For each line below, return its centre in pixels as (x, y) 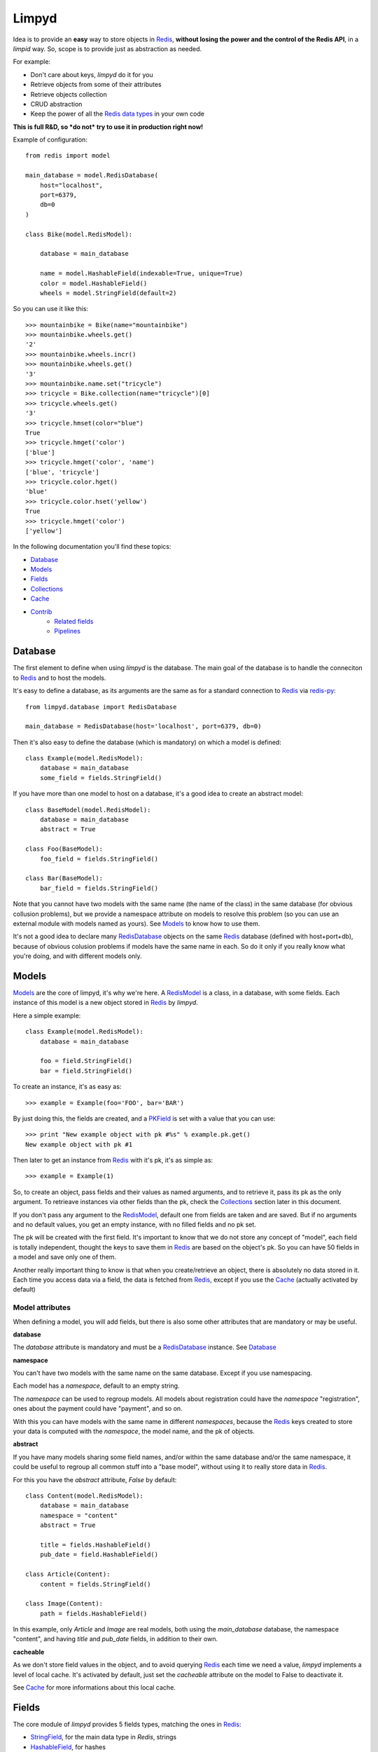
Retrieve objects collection (69, 94)
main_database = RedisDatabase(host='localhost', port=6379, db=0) (143, 726)
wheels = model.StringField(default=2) (108, 293)
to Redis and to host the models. (59, 678)
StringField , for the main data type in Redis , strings (104, 1737)
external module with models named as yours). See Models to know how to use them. (136, 923)
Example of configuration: (50, 139)
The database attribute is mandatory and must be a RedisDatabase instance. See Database (145, 1347)
